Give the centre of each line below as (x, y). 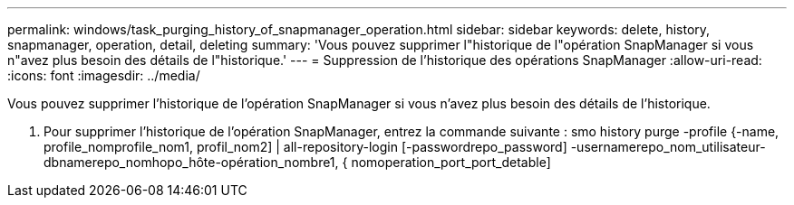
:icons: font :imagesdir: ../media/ (104, 75)
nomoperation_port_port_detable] (451, 162)
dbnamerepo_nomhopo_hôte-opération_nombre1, (191, 162)
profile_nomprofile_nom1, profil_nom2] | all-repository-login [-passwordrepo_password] (305, 147)
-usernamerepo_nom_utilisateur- (668, 147)
